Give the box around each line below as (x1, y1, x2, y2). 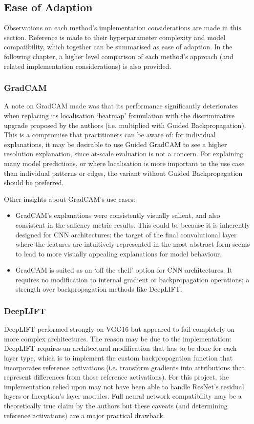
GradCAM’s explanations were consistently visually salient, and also (15, 210, 220, 220)
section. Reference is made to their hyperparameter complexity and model (4, 32, 226, 42)
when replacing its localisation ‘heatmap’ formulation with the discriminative (4, 110, 235, 120)
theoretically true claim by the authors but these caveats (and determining (4, 401, 228, 411)
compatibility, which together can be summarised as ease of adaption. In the (4, 42, 233, 52)
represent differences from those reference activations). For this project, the (4, 372, 229, 382)
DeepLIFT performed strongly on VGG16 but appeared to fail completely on (4, 324, 234, 334)
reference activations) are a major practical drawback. (4, 410, 165, 420)
